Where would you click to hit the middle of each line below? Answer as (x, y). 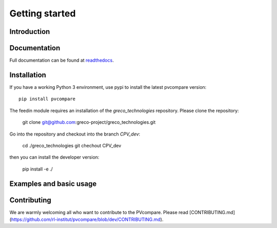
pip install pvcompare (47, 99)
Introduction (30, 32)
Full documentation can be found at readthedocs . (62, 60)
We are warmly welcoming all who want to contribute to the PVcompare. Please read (99, 212)
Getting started (43, 13)
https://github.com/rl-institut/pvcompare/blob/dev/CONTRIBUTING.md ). (87, 220)
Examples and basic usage (53, 184)
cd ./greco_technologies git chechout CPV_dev (72, 145)
